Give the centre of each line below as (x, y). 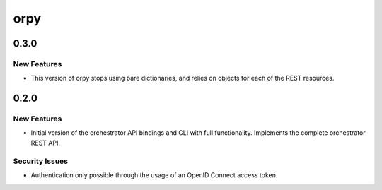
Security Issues (41, 161)
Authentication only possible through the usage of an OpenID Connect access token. (154, 175)
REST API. (45, 143)
